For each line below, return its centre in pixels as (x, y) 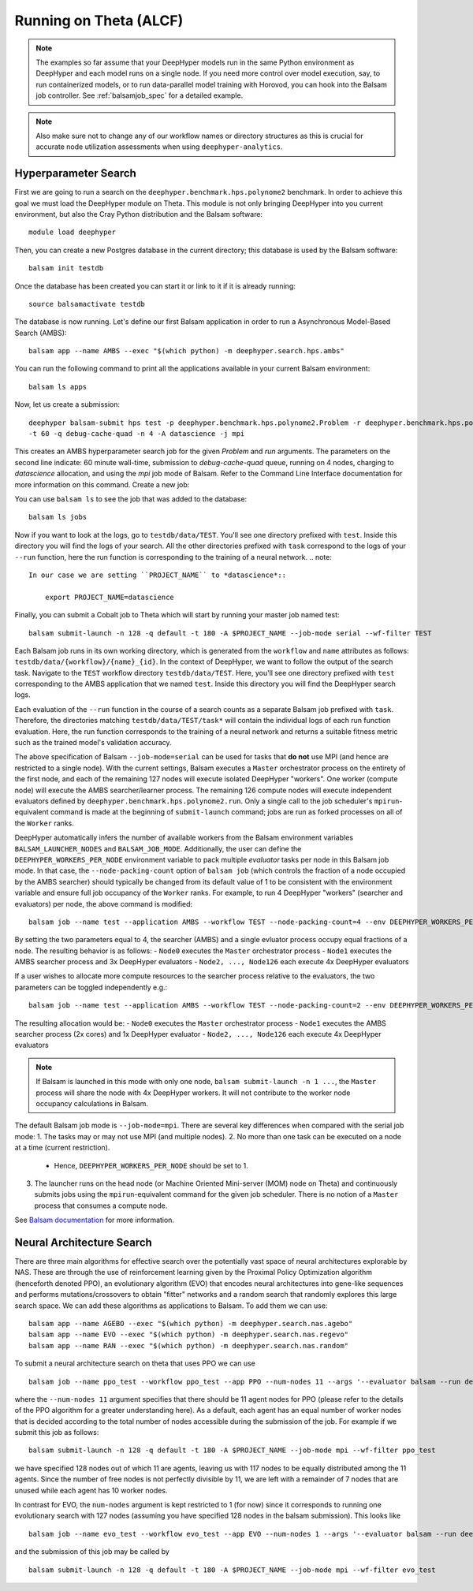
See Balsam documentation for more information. (95, 1220)
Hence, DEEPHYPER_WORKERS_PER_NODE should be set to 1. (151, 1165)
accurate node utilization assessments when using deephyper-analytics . (159, 147)
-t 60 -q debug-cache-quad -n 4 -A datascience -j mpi (137, 434)
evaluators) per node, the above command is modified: (104, 904)
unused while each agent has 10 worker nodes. (91, 1490)
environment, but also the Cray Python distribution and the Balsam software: (139, 214)
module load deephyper (73, 232)
